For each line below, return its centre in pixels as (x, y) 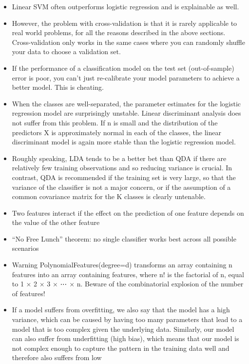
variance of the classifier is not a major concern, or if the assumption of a (121, 187)
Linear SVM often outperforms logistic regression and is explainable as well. (125, 6)
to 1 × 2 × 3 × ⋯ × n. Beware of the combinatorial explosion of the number (128, 284)
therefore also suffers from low (57, 357)
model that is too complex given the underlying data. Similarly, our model (123, 329)
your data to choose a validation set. (66, 51)
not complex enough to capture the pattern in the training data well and (121, 348)
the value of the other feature (56, 222)
